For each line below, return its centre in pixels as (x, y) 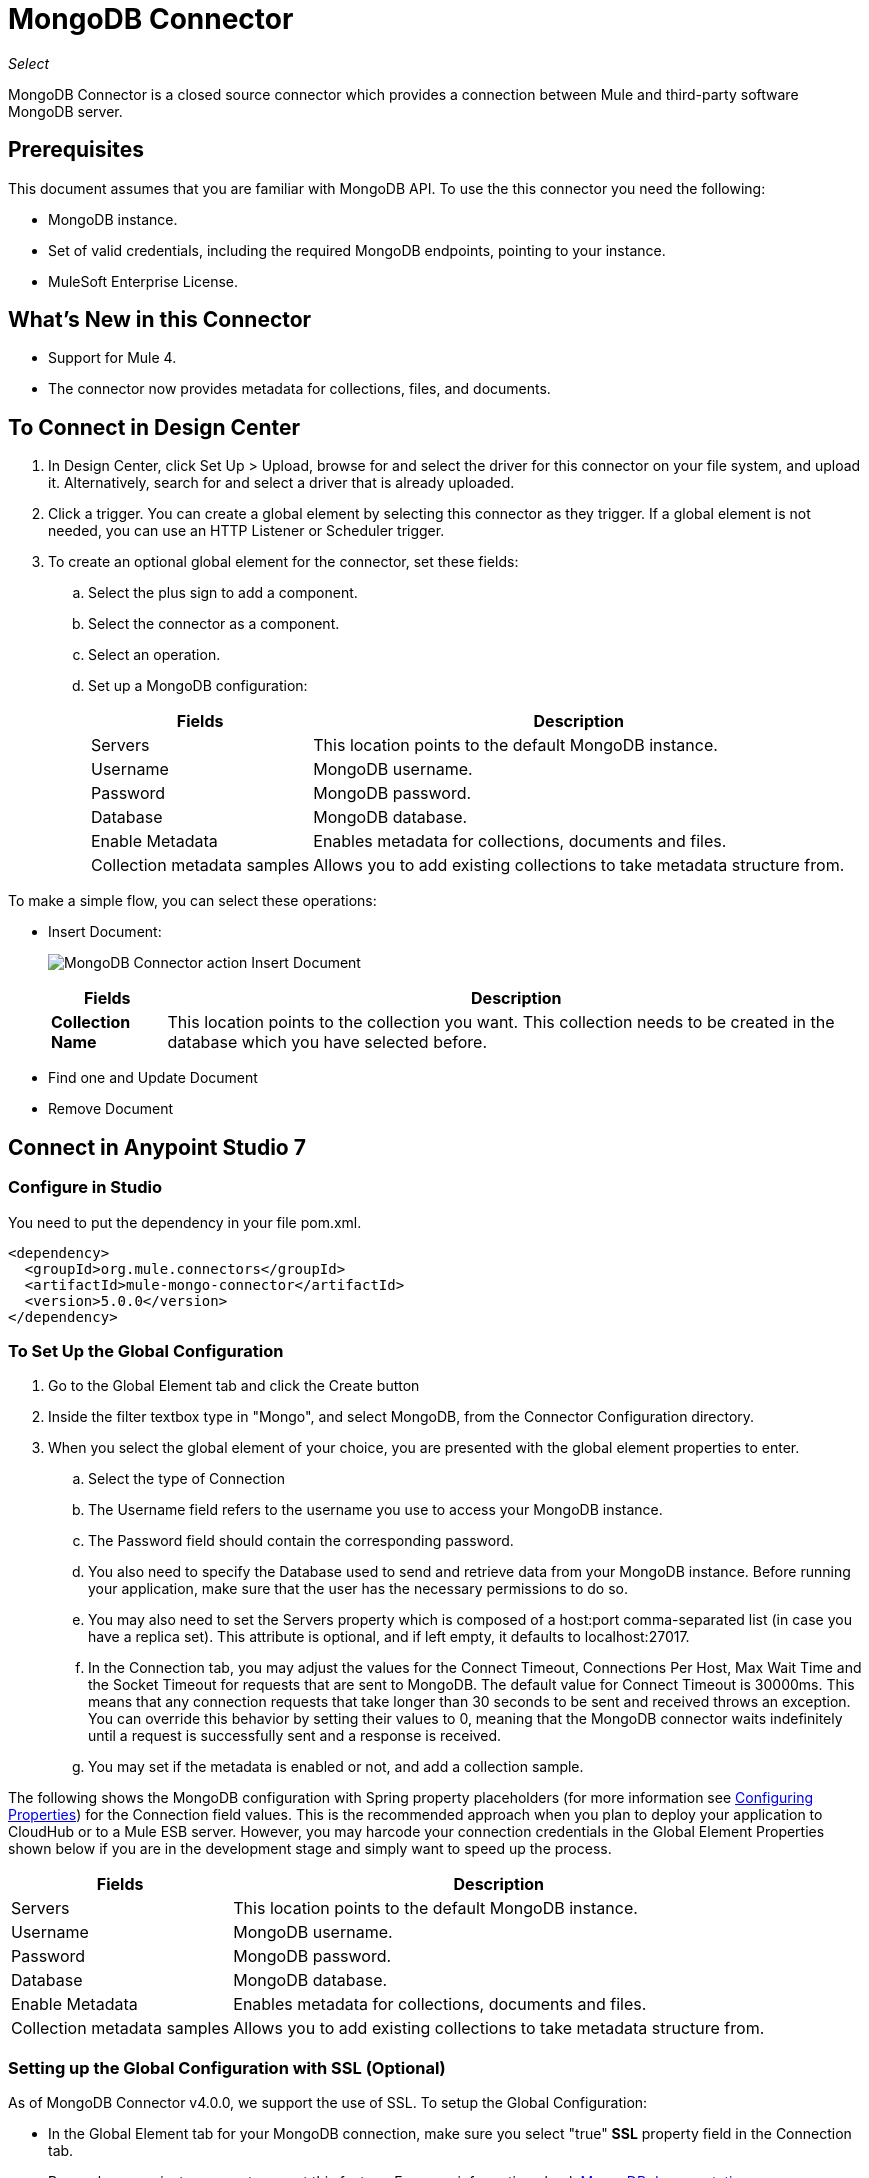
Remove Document (111, 1109)
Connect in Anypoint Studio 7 (157, 1147)
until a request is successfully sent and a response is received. (295, 1736)
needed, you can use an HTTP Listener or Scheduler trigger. (246, 531)
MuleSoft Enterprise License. (143, 281)
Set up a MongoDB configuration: (198, 686)
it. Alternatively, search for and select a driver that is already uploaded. (281, 483)
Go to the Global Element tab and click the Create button (234, 1386)
